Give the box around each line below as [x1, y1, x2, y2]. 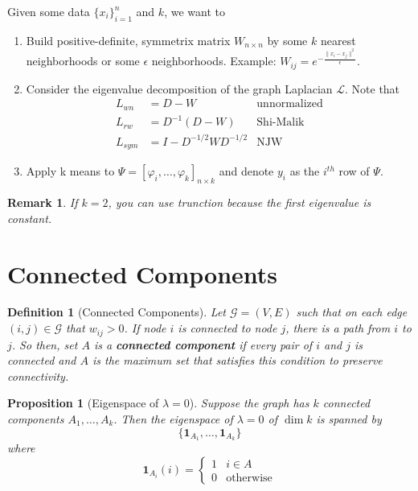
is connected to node [178, 320, 277, 336]
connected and [7, 352, 76, 369]
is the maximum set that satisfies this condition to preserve [92, 352, 383, 369]
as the [289, 163, 320, 179]
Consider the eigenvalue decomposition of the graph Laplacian [26, 80, 333, 97]
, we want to [164, 3, 225, 19]
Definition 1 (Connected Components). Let [7, 303, 226, 320]
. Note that [345, 80, 400, 97]
